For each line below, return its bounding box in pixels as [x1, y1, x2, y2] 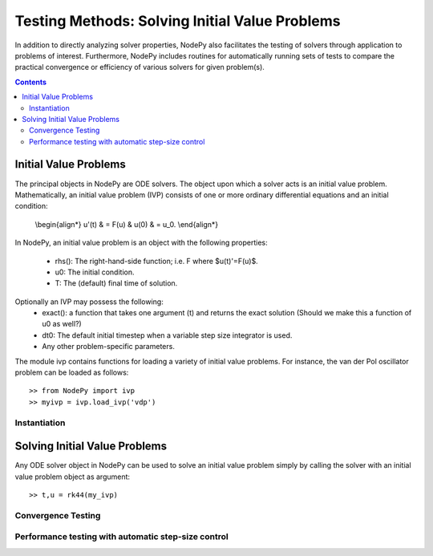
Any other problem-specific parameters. [42, 342, 176, 351]
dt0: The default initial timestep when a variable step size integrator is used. [42, 330, 293, 340]
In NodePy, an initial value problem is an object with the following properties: [14, 237, 268, 248]
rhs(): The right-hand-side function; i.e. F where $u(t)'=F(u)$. [55, 256, 258, 266]
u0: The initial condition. [55, 267, 136, 277]
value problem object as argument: [14, 472, 131, 481]
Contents [14, 77, 47, 87]
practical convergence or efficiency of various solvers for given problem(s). [14, 63, 265, 72]
